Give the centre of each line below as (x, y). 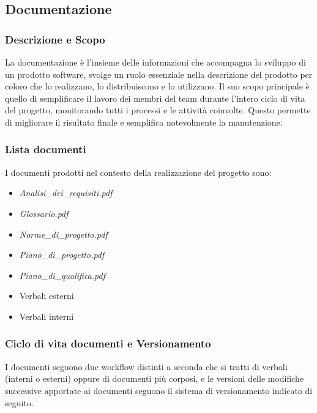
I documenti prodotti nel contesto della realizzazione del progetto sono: (138, 172)
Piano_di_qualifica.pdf (62, 275)
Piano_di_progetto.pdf (62, 255)
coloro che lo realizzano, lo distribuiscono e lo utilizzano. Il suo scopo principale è (157, 86)
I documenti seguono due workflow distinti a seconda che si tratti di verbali (146, 366)
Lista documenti (46, 149)
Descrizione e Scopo (55, 39)
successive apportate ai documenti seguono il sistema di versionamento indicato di (159, 390)
